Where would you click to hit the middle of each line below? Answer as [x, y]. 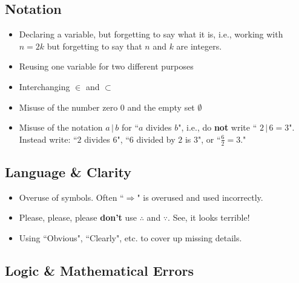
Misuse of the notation [61, 127]
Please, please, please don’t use [78, 217]
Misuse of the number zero [68, 107]
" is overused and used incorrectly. [200, 197]
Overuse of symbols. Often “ [71, 197]
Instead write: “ [48, 139]
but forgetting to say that [94, 46]
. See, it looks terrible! [209, 217]
